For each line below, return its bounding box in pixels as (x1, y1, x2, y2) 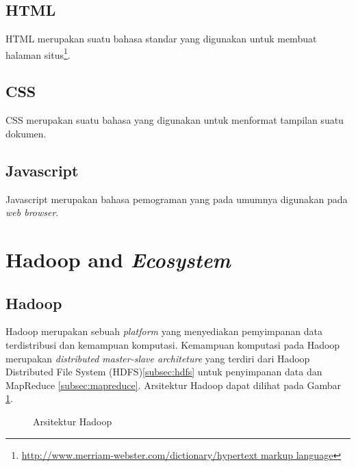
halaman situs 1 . (5, 45, 71, 62)
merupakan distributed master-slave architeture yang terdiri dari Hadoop (5, 351, 310, 365)
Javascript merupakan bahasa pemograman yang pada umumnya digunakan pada (5, 191, 348, 206)
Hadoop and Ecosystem (5, 245, 231, 274)
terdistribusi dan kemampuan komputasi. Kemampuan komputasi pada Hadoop (5, 338, 340, 351)
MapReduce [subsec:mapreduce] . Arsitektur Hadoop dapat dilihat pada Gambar (5, 377, 341, 392)
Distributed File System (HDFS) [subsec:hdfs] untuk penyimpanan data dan (5, 364, 322, 379)
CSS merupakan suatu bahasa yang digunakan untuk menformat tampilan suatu (5, 113, 344, 127)
